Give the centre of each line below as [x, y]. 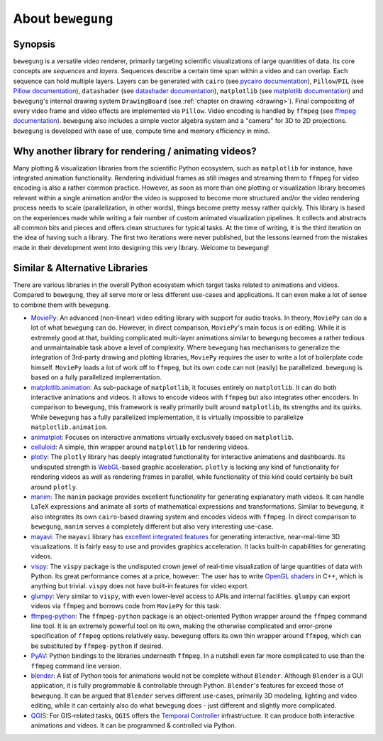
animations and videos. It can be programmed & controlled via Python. [134, 725]
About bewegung [63, 18]
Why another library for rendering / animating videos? [135, 151]
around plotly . [54, 487]
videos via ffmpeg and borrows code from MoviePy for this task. [126, 606]
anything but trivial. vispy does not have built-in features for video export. [140, 586]
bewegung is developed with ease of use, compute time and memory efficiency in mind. [141, 131]
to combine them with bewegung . [62, 305]
